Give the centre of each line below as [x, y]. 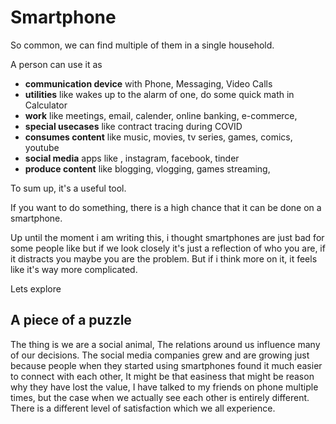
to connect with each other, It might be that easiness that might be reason [162, 376]
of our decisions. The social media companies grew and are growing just [160, 355]
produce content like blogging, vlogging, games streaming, [147, 168]
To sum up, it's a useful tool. [68, 188]
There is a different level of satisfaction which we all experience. [143, 408]
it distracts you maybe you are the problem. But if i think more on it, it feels [164, 258]
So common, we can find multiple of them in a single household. [142, 45]
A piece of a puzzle [71, 320]
